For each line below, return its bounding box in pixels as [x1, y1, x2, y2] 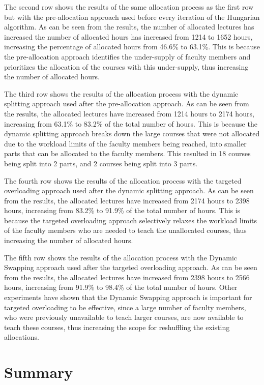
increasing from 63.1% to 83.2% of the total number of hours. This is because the [4, 118, 257, 129]
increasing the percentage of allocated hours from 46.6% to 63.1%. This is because [4, 41, 260, 52]
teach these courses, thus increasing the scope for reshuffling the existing [4, 321, 230, 332]
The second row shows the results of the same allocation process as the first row [4, 2, 254, 12]
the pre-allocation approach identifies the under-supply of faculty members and [4, 51, 251, 62]
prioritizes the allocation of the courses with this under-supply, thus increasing [4, 61, 249, 72]
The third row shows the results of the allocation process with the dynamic [4, 88, 239, 99]
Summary [4, 362, 73, 382]
